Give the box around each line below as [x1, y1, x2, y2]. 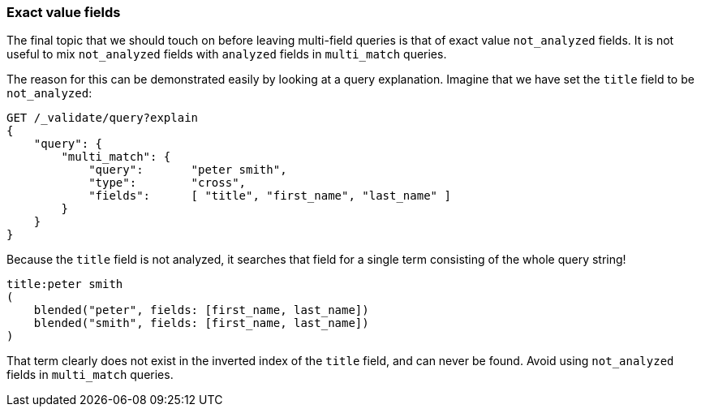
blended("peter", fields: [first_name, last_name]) [33, 303, 369, 317]
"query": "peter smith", [88, 163, 287, 177]
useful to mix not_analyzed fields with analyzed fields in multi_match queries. [6, 47, 447, 62]
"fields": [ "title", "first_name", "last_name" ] [88, 189, 451, 203]
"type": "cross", [88, 176, 247, 190]
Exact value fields [6, 4, 121, 20]
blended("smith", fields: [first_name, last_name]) [33, 316, 369, 330]
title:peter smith [6, 277, 123, 291]
